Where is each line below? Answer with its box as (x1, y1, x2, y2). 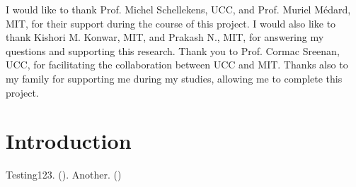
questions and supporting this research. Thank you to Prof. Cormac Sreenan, (6, 43, 340, 58)
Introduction (6, 126, 132, 155)
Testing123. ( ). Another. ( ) (6, 167, 122, 182)
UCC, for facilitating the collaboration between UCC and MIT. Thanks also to (6, 57, 348, 72)
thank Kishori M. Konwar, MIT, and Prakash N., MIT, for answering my (6, 30, 324, 44)
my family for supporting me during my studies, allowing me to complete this (6, 71, 343, 85)
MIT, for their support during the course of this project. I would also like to (6, 16, 336, 30)
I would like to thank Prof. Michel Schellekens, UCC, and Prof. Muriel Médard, (6, 2, 351, 16)
